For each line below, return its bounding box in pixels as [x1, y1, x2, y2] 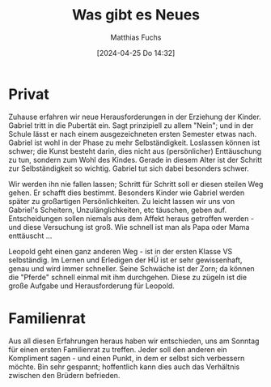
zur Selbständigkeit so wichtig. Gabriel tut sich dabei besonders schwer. [8, 164, 249, 173]
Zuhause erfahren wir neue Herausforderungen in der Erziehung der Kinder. [8, 112, 261, 121]
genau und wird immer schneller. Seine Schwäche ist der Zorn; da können [8, 263, 255, 273]
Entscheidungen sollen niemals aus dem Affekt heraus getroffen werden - [8, 213, 255, 223]
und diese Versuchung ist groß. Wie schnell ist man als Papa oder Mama [8, 222, 250, 232]
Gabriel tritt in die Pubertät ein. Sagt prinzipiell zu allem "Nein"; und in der [8, 120, 254, 130]
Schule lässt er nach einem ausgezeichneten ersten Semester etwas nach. [8, 129, 257, 138]
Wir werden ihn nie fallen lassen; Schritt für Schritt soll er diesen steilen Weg [8, 179, 264, 189]
